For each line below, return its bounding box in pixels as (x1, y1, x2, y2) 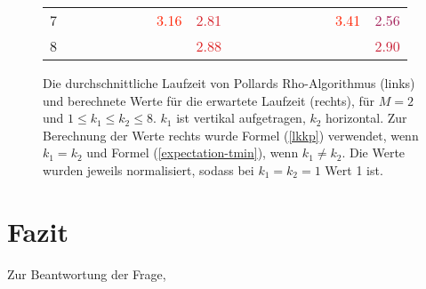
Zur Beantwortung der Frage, (7, 264, 166, 283)
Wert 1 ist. (325, 160, 383, 179)
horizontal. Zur (326, 108, 407, 127)
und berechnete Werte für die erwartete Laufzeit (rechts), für (43, 91, 375, 109)
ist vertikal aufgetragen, (176, 108, 306, 127)
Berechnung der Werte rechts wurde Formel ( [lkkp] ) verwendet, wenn (43, 125, 419, 144)
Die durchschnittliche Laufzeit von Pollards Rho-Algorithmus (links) (43, 74, 415, 92)
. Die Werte (342, 143, 406, 162)
